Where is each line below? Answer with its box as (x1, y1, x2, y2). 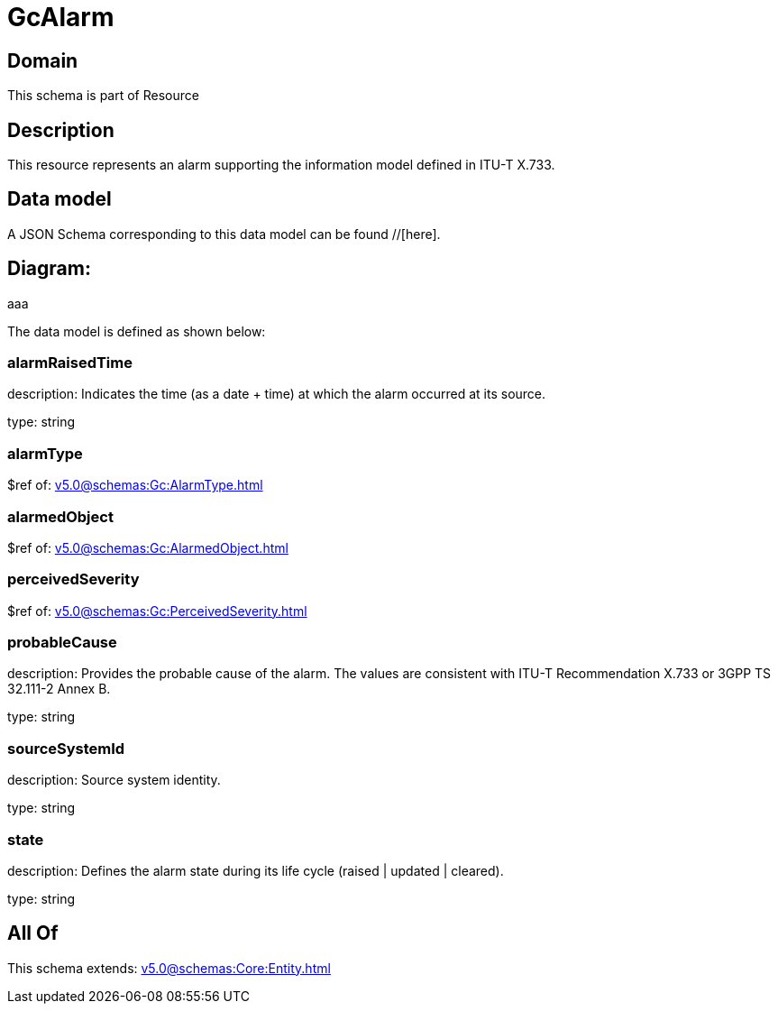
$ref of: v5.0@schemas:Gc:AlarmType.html (7, 477, 263, 493)
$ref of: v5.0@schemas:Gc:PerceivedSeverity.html (7, 602, 307, 619)
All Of (7, 922, 59, 945)
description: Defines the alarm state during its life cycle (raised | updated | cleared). (7, 862, 504, 878)
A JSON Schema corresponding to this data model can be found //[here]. (7, 225, 441, 242)
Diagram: (7, 257, 91, 280)
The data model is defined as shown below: (7, 323, 266, 339)
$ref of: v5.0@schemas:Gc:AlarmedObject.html (7, 539, 288, 556)
